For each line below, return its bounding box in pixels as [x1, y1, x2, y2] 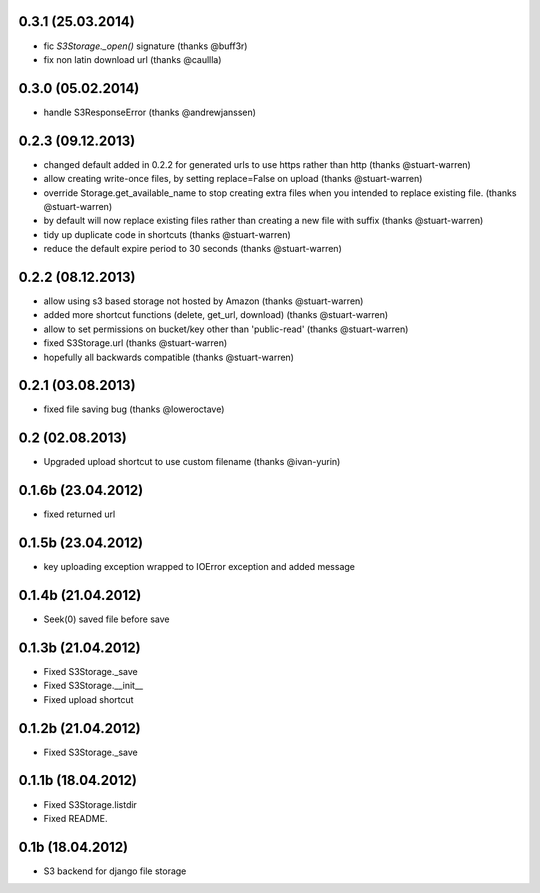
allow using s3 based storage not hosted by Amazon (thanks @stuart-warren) [43, 295, 364, 307]
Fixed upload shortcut [43, 693, 134, 705]
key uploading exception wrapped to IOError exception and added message [43, 561, 355, 573]
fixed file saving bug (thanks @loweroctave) [43, 403, 225, 415]
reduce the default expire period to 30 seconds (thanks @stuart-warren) [43, 243, 342, 255]
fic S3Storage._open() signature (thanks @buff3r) [43, 40, 248, 52]
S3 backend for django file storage [43, 865, 187, 877]
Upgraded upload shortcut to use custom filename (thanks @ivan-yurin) [43, 456, 341, 468]
